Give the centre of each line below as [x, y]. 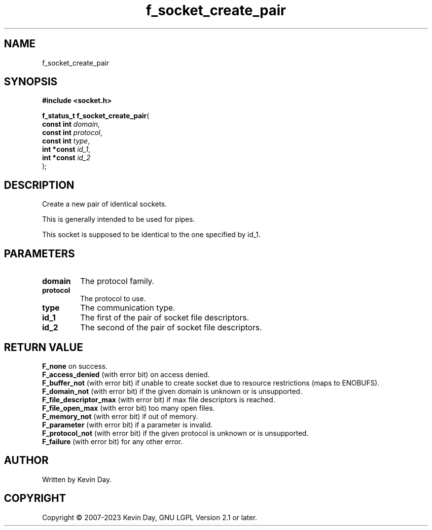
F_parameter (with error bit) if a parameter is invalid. [127, 424]
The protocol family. [117, 281]
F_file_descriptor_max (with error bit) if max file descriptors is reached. [159, 399]
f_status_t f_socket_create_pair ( [96, 116]
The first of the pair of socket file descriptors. [164, 318]
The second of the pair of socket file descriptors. [171, 328]
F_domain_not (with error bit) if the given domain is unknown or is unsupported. [172, 391]
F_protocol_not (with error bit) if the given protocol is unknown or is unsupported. [175, 433]
